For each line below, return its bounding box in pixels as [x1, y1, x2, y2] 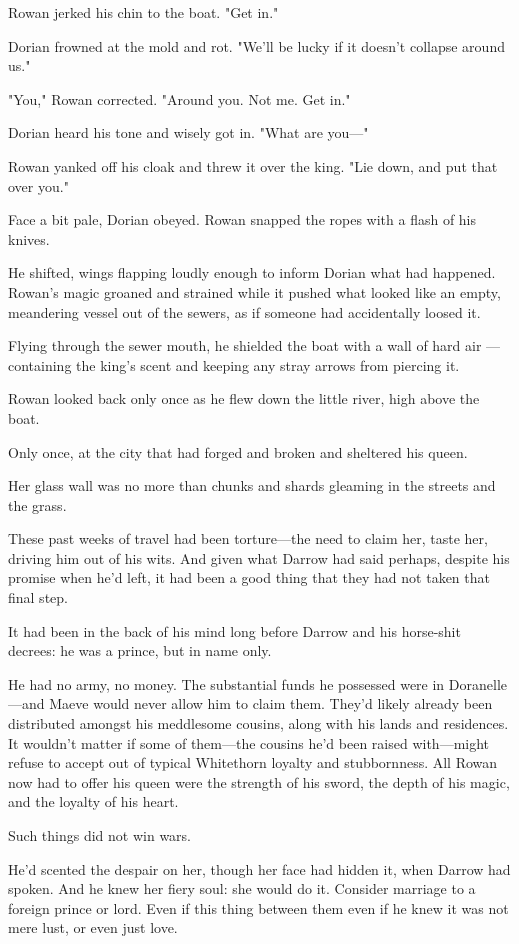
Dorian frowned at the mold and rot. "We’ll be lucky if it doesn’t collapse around [8, 35, 505, 56]
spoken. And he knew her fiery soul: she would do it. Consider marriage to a [8, 878, 476, 899]
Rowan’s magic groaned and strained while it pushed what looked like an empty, [8, 281, 501, 302]
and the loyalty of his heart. [8, 791, 179, 812]
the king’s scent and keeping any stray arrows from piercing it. [76, 354, 460, 375]
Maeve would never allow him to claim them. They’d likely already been [49, 693, 493, 714]
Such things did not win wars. [8, 825, 191, 845]
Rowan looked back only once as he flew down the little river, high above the [8, 388, 480, 409]
